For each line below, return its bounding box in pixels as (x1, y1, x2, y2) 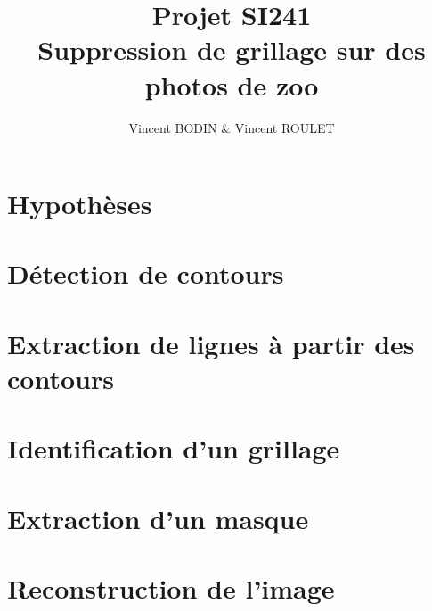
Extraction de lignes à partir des (7, 325, 415, 361)
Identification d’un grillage (7, 430, 340, 467)
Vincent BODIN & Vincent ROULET (128, 118, 335, 136)
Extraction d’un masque (7, 500, 309, 536)
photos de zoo (144, 66, 319, 103)
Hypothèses (7, 186, 152, 222)
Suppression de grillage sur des (37, 31, 426, 68)
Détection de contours (7, 255, 284, 292)
